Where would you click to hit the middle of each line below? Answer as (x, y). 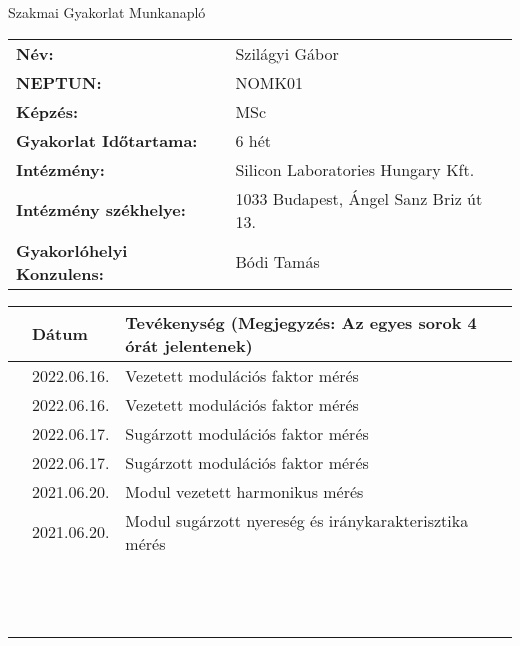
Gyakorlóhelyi (72, 250)
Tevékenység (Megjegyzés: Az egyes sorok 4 (301, 322)
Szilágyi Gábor (287, 53)
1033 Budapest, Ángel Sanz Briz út (359, 198)
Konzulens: (60, 273)
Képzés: (47, 111)
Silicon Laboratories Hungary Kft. (355, 169)
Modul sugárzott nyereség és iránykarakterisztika (297, 520)
